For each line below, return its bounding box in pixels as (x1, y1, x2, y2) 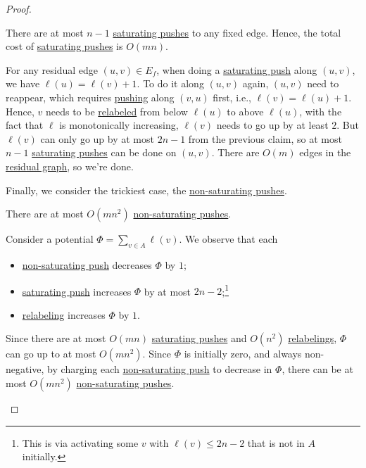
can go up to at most (6, 346, 96, 361)
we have (6, 76, 40, 91)
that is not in (247, 435, 305, 450)
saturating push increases (22, 284, 132, 298)
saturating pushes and (151, 331, 247, 346)
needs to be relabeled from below (45, 103, 188, 118)
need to (307, 76, 339, 91)
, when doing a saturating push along (156, 62, 317, 77)
